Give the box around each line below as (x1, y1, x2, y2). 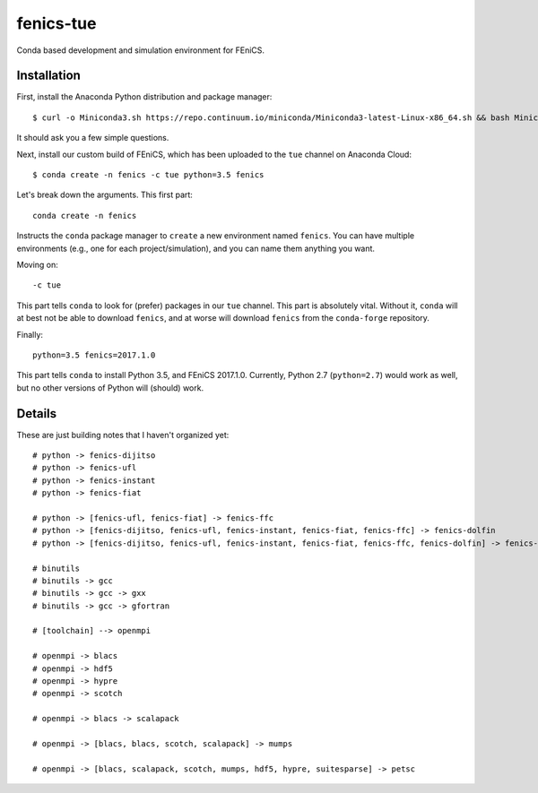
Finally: (16, 329, 44, 340)
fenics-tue (16, 13, 97, 33)
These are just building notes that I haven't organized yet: (16, 429, 230, 440)
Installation (16, 68, 81, 83)
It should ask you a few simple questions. (16, 133, 169, 143)
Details (16, 406, 57, 421)
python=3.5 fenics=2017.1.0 (32, 349, 156, 360)
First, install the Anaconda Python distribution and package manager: (16, 91, 273, 102)
